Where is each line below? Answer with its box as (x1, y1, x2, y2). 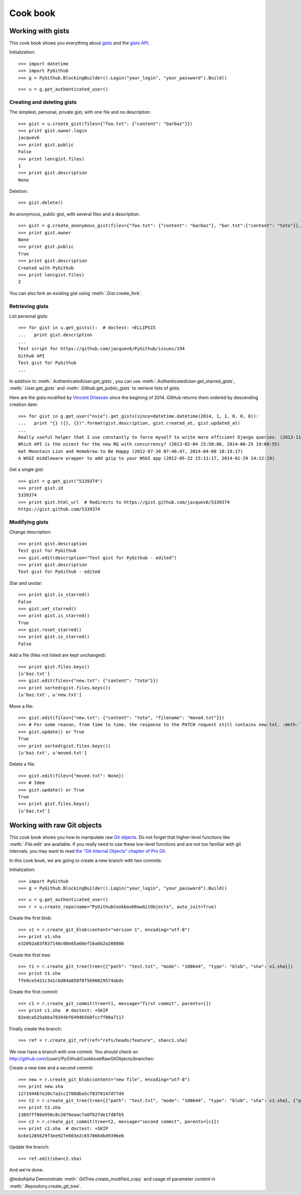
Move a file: (9, 703, 34, 709)
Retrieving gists (9, 303, 49, 310)
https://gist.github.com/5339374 (18, 507, 100, 512)
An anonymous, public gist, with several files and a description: (9, 211, 140, 217)
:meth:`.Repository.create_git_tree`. (9, 1183, 82, 1189)
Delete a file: (9, 761, 36, 767)
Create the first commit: (9, 989, 59, 995)
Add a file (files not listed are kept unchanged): (9, 652, 106, 658)
